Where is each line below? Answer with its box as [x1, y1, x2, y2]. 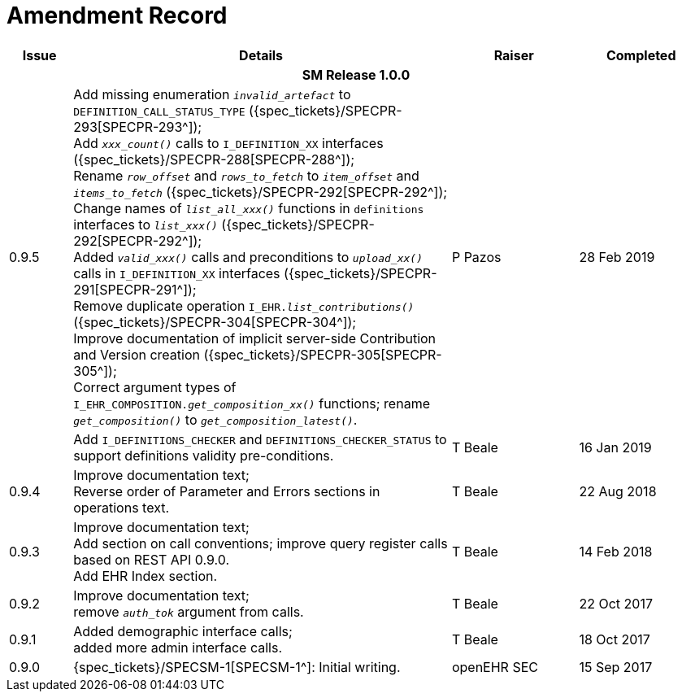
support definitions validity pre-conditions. [73, 447, 334, 464]
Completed [606, 46, 676, 63]
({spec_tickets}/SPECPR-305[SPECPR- [203, 346, 442, 363]
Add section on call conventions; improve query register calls [73, 534, 448, 552]
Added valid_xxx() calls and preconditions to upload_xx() [73, 248, 423, 265]
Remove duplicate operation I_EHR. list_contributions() [73, 297, 415, 314]
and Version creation [73, 346, 200, 363]
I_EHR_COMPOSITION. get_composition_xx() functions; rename [73, 395, 430, 412]
